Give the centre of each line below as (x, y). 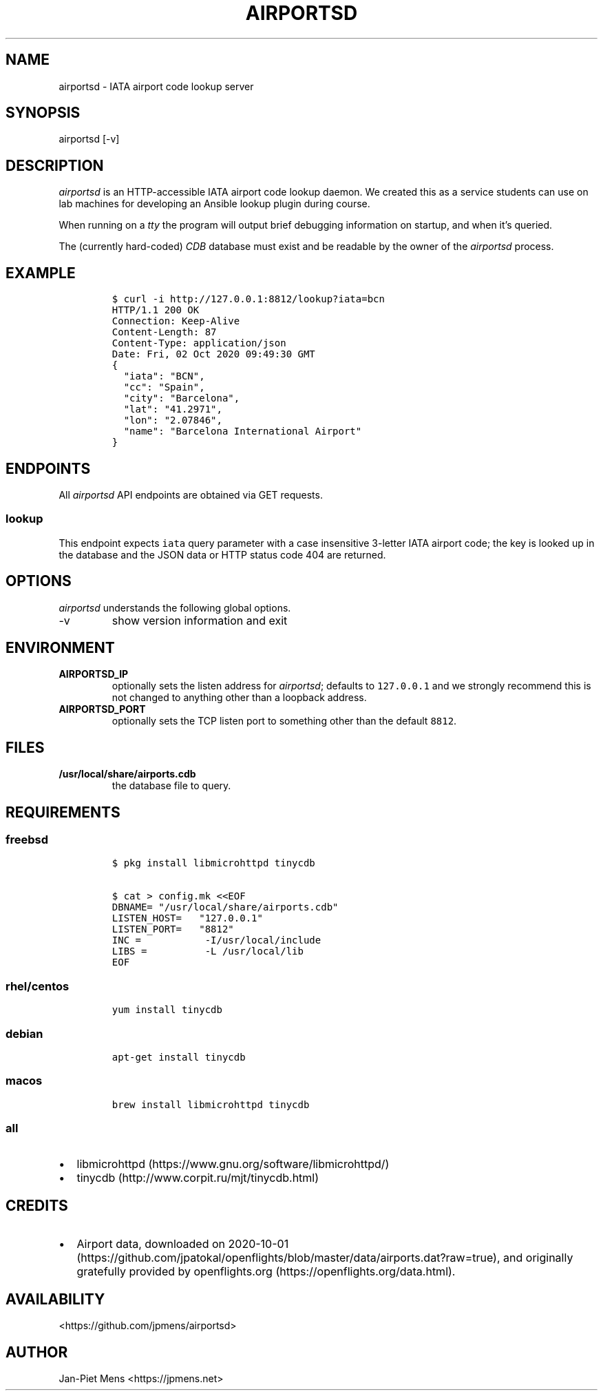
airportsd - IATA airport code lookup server (156, 86)
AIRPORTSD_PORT (102, 709)
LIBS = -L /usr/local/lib (208, 951)
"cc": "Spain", (164, 387)
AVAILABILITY (55, 1299)
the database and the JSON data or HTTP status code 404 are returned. (222, 554)
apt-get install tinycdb (179, 1057)
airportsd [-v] (89, 139)
